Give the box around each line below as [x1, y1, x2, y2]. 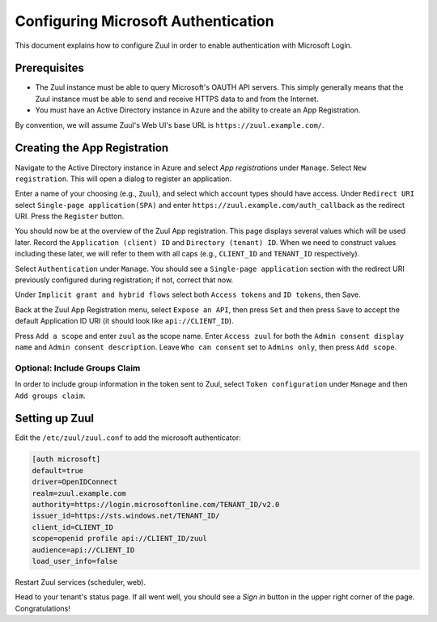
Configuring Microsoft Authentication [15, 12, 274, 30]
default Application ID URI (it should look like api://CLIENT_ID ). [15, 316, 234, 326]
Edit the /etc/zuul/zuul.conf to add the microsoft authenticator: [15, 433, 242, 442]
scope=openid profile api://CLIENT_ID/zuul [32, 534, 208, 544]
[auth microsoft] [32, 455, 101, 464]
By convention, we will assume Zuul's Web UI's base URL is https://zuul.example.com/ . [15, 120, 325, 129]
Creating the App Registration [15, 142, 169, 155]
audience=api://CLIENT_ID [32, 545, 135, 554]
